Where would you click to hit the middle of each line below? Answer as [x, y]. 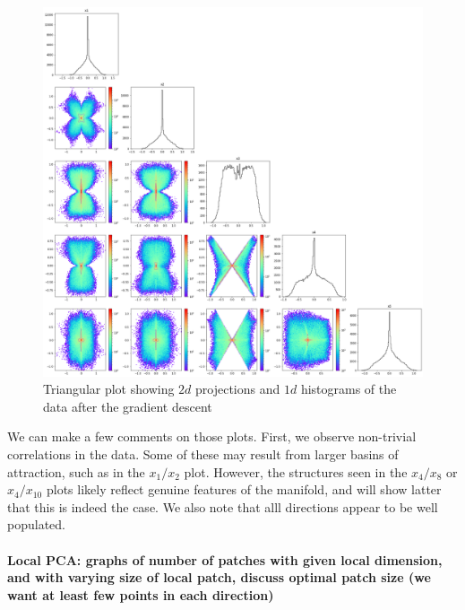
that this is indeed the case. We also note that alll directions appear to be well [223, 506]
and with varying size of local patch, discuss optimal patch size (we [219, 577]
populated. [36, 524]
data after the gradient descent [128, 406]
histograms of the [349, 389]
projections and [238, 389]
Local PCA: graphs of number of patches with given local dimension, [225, 559]
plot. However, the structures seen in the [296, 471]
